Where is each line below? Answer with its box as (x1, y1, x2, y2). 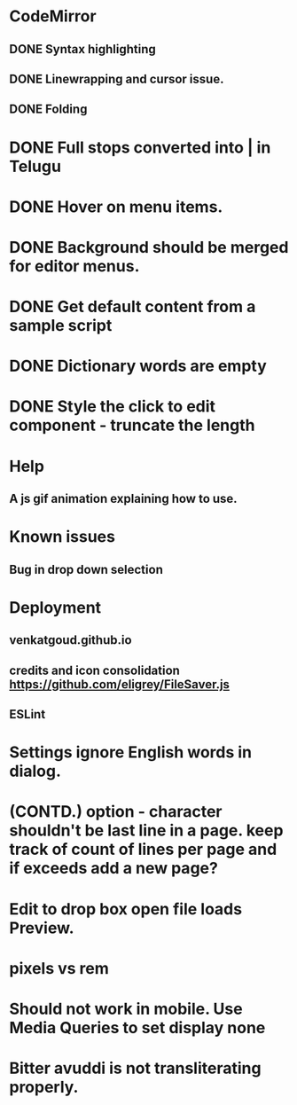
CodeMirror (9, 6, 97, 27)
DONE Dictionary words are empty (9, 357, 268, 376)
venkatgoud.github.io (9, 632, 132, 648)
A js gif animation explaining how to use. (9, 491, 238, 506)
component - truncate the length (9, 415, 255, 435)
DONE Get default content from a (9, 297, 256, 317)
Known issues (9, 527, 115, 547)
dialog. (9, 761, 62, 781)
